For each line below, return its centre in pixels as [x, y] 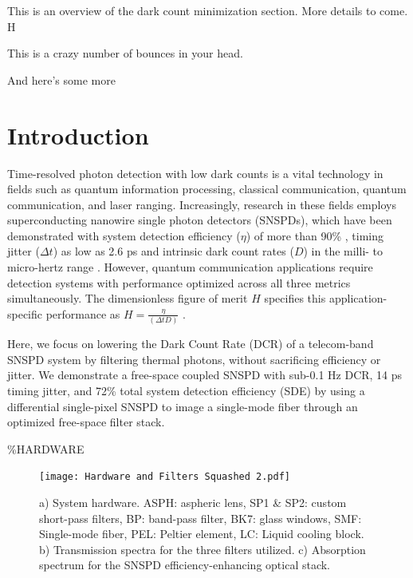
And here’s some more [61, 79]
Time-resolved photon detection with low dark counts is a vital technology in [195, 173]
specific [25, 313]
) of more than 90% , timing [315, 235]
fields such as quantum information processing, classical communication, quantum [207, 189]
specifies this [295, 298]
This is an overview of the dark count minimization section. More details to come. [208, 10]
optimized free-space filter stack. [86, 422]
